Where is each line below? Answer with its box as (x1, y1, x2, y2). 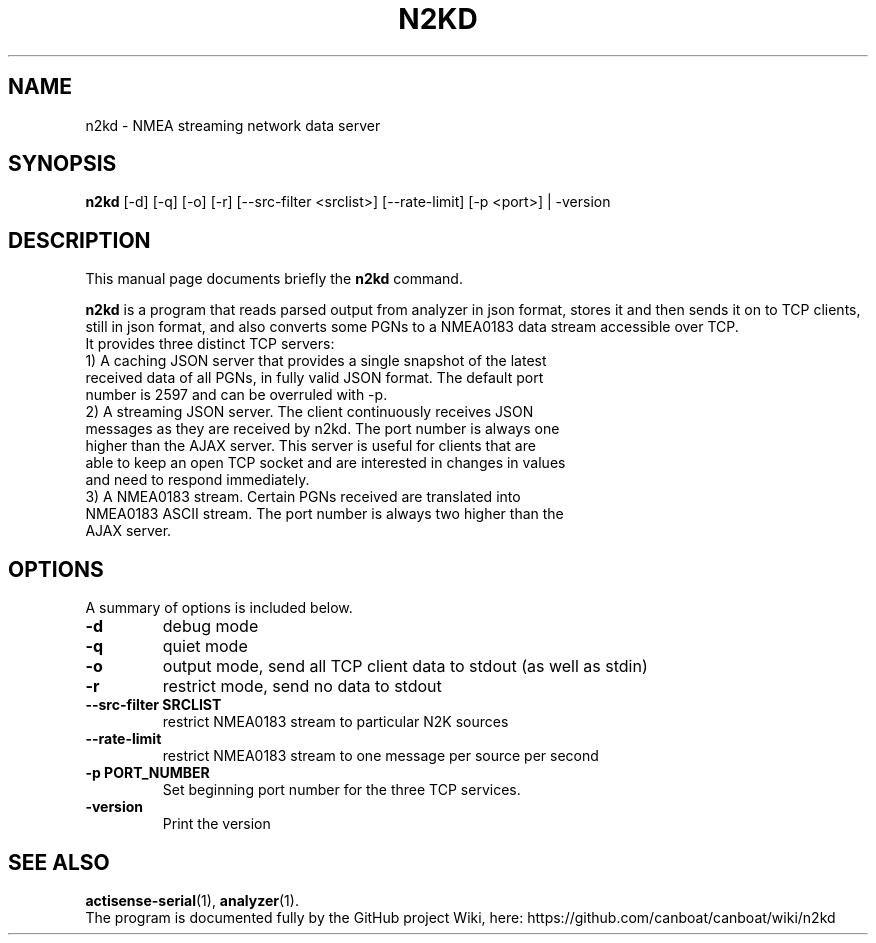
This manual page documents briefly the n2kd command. (85, 270, 463, 288)
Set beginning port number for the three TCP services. (162, 781, 521, 799)
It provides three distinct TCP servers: (85, 335, 335, 353)
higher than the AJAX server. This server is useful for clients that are (85, 437, 536, 455)
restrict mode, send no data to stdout (162, 676, 442, 697)
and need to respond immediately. (85, 471, 310, 489)
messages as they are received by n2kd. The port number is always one (85, 420, 560, 438)
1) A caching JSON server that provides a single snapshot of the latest (85, 352, 547, 370)
